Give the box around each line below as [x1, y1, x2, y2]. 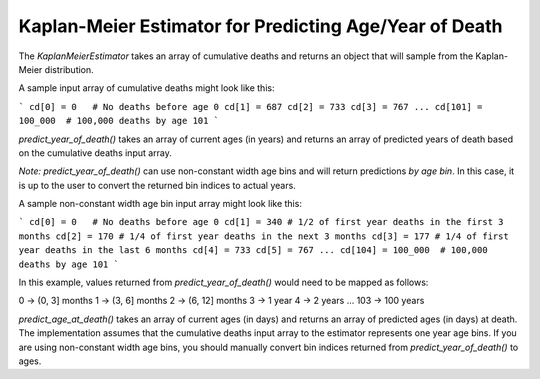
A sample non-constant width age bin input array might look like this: [18, 198, 302, 210]
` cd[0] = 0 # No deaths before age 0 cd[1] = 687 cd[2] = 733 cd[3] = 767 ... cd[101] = [18, 101, 483, 112]
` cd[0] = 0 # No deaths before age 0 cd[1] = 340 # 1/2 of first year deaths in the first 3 [18, 216, 504, 228]
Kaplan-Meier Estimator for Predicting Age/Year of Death [18, 15, 503, 37]
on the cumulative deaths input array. [18, 146, 172, 159]
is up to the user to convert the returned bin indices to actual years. [18, 179, 297, 191]
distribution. [44, 63, 94, 75]
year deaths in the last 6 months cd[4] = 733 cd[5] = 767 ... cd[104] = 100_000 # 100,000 [18, 245, 489, 256]
